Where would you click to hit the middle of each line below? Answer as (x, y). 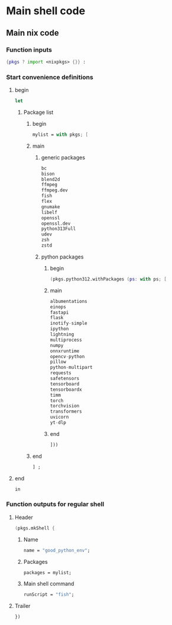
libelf (49, 212)
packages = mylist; (48, 573)
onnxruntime (65, 351)
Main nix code (33, 33)
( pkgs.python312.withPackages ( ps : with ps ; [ (108, 279)
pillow (58, 362)
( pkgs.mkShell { (35, 528)
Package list (38, 112)
